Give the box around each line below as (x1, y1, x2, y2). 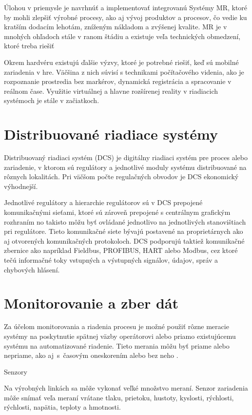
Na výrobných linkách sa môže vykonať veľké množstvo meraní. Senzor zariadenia (4, 383, 248, 393)
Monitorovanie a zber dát (4, 293, 179, 313)
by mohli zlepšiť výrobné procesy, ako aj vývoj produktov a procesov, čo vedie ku (4, 12, 247, 22)
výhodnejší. (4, 181, 38, 191)
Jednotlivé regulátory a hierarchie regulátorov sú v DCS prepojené (4, 197, 203, 207)
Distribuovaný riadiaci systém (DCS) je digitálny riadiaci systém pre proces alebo (4, 152, 248, 163)
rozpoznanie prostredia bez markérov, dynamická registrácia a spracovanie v (4, 76, 232, 86)
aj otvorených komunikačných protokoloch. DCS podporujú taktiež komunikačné (4, 235, 245, 246)
